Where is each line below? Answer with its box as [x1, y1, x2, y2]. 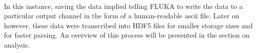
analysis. [4, 39, 30, 50]
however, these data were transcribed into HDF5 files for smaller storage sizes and [4, 20, 253, 30]
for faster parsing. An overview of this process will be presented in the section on [4, 30, 250, 40]
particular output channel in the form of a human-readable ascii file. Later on [4, 10, 239, 21]
